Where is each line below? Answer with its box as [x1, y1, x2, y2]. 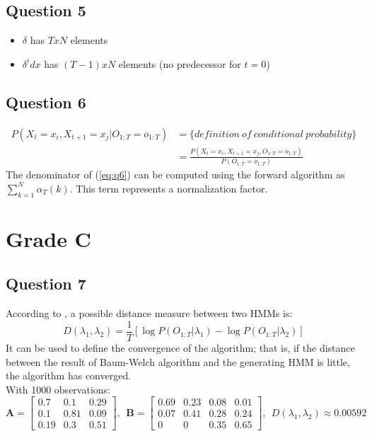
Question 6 [6, 91, 86, 113]
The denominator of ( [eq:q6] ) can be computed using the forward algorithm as [6, 167, 345, 182]
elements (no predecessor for [118, 56, 241, 71]
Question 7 [6, 272, 86, 294]
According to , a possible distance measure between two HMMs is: [6, 306, 293, 321]
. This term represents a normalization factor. [69, 180, 268, 195]
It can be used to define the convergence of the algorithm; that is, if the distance [6, 340, 355, 355]
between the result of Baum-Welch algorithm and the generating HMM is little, [6, 354, 350, 369]
